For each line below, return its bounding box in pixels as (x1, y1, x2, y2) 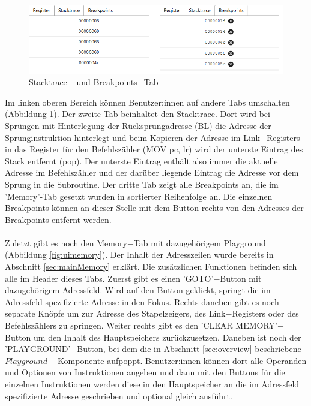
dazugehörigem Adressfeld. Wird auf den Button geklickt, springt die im (5, 284, 271, 296)
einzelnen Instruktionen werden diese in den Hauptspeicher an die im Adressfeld (5, 378, 300, 390)
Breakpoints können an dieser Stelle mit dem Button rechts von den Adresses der (5, 202, 304, 214)
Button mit (220, 272, 262, 284)
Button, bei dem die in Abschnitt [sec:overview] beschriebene (77, 342, 301, 355)
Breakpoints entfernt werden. (5, 213, 112, 225)
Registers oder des (232, 307, 299, 320)
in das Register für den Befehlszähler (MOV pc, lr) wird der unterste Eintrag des (5, 143, 303, 155)
